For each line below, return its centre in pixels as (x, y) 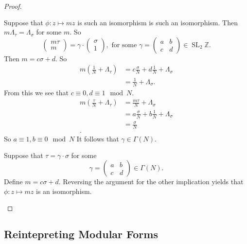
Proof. (13, 6)
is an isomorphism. (64, 191)
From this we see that (36, 92)
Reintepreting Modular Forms (81, 234)
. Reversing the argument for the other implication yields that (151, 182)
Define (13, 182)
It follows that (98, 139)
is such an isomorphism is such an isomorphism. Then (158, 22)
